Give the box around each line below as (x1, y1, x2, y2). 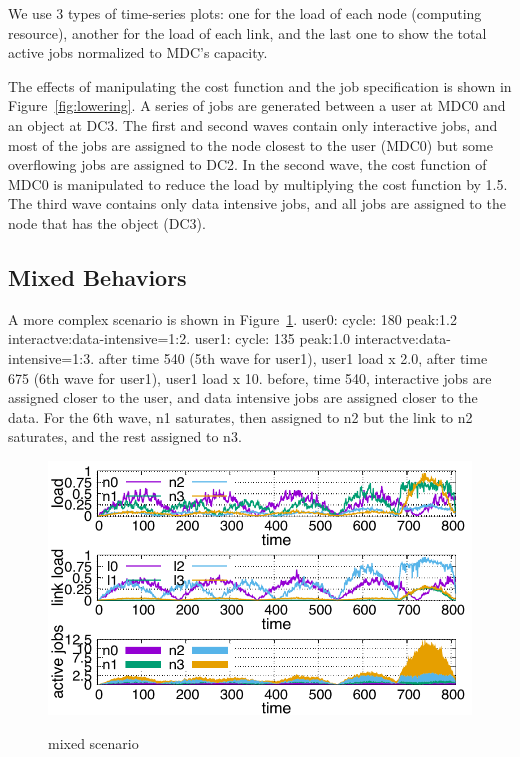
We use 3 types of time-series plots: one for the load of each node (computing (8, 3, 482, 23)
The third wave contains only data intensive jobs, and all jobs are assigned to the (8, 193, 506, 214)
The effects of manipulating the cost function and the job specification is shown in (8, 75, 512, 96)
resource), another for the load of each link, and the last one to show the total (8, 22, 487, 43)
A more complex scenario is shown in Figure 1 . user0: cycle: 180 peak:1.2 (8, 308, 458, 329)
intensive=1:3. (8, 347, 95, 368)
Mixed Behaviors (8, 261, 187, 292)
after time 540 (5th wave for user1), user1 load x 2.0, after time (98, 347, 488, 368)
